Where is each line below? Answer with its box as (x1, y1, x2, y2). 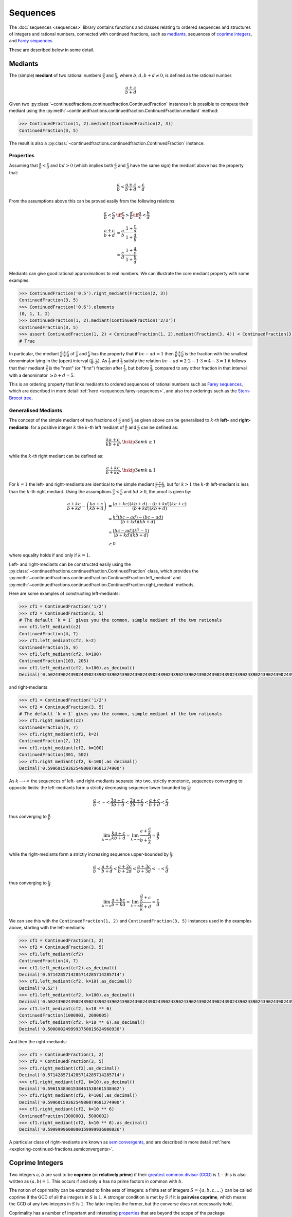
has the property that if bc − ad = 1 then (91, 350, 174, 356)
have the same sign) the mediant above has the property (130, 162, 244, 168)
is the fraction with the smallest (185, 350, 248, 356)
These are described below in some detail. (9, 47, 94, 53)
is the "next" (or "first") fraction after (49, 365, 123, 371)
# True (19, 338, 35, 344)
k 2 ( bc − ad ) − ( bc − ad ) (112, 514, 163, 520)
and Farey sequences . (9, 38, 54, 44)
